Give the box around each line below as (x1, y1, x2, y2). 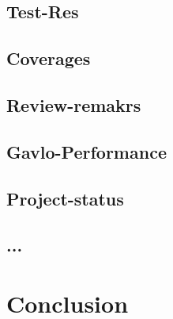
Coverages (6, 46, 91, 71)
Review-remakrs (6, 92, 141, 117)
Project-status (6, 186, 124, 210)
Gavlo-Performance (6, 139, 167, 163)
